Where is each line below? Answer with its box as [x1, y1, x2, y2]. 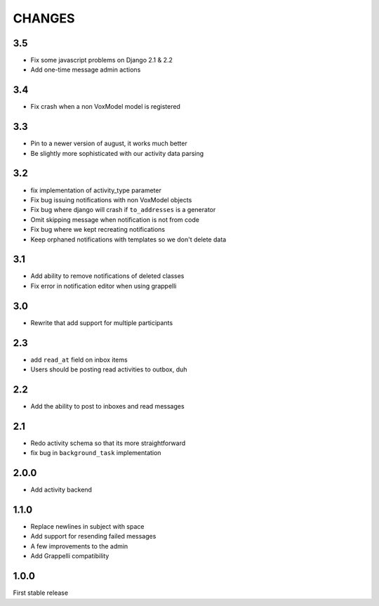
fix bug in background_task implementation [30, 449, 161, 457]
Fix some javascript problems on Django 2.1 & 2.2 [30, 56, 173, 65]
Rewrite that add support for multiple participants [30, 318, 173, 327]
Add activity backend [30, 485, 93, 494]
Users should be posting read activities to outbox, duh [30, 365, 187, 374]
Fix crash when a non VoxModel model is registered [30, 103, 180, 111]
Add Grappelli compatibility [30, 552, 109, 560]
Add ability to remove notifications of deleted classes [30, 272, 185, 280]
